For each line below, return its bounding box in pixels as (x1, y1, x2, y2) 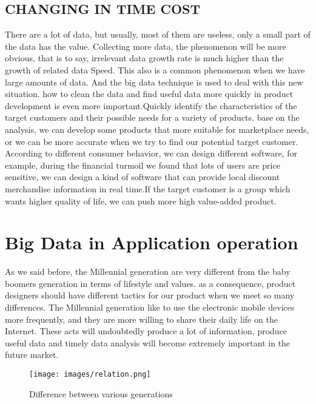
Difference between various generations (29, 387, 173, 400)
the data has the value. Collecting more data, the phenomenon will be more (5, 39, 286, 52)
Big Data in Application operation (5, 230, 298, 255)
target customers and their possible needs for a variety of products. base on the (5, 111, 300, 124)
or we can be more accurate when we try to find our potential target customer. (5, 135, 298, 147)
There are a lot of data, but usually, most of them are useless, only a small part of (5, 28, 311, 41)
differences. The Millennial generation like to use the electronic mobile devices (5, 301, 295, 314)
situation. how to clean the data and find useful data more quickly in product (5, 87, 294, 100)
